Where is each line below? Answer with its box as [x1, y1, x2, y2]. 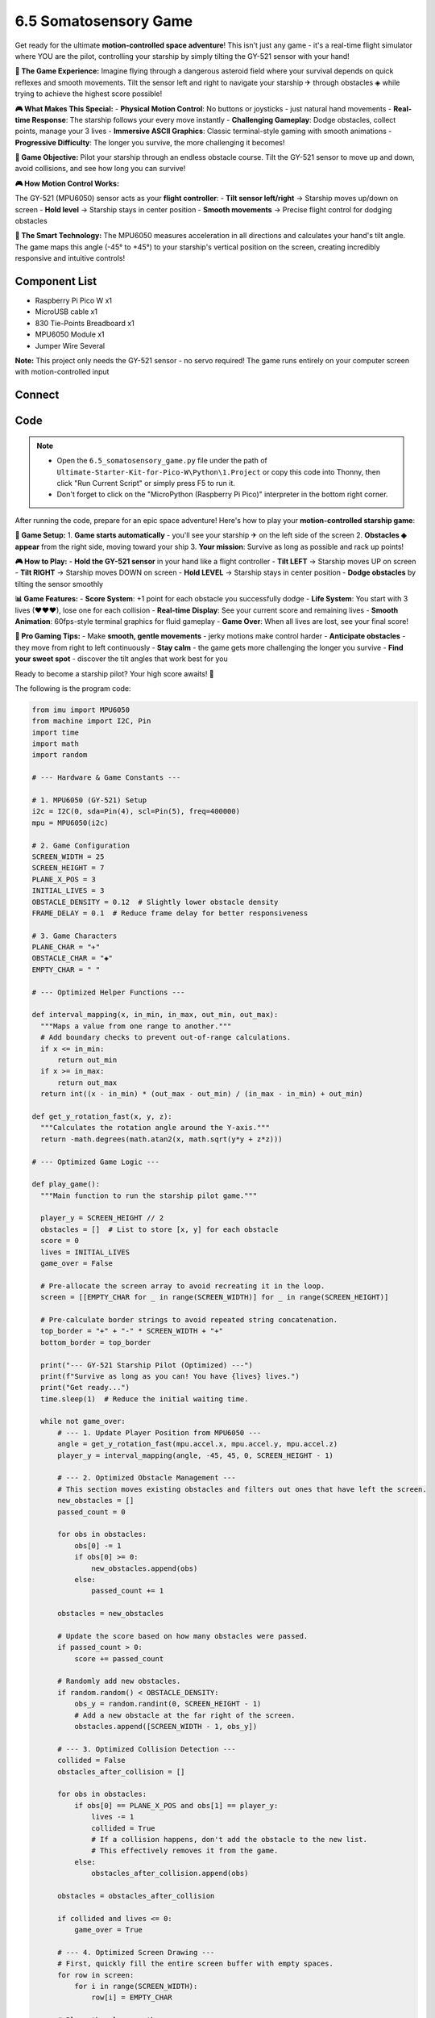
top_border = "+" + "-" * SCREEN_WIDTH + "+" [40, 1326, 223, 1336]
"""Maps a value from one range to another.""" [40, 1021, 232, 1031]
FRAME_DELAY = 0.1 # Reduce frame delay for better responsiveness [31, 908, 309, 918]
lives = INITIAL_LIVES [40, 1247, 130, 1257]
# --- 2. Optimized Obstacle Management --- [57, 1473, 237, 1483]
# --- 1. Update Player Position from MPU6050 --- [57, 1428, 262, 1437]
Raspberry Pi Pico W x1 [35, 295, 113, 306]
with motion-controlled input [14, 367, 110, 377]
